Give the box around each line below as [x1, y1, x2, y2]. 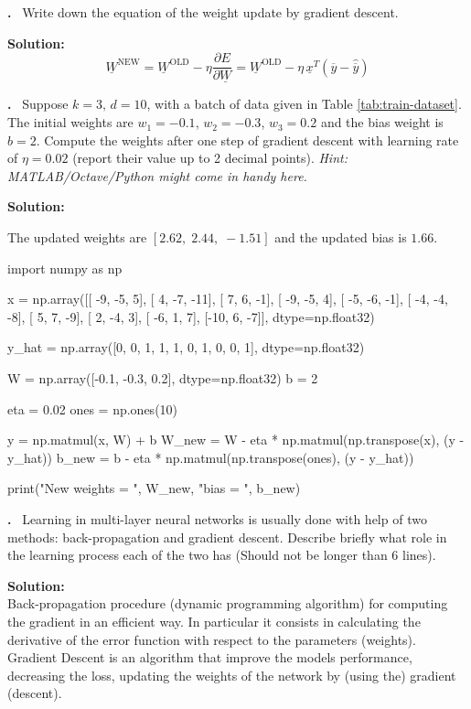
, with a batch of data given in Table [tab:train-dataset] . [146, 94, 462, 113]
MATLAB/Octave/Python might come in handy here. [7, 166, 307, 185]
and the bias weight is [320, 113, 444, 132]
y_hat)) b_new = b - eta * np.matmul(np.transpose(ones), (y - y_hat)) [7, 447, 414, 467]
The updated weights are [7, 228, 147, 247]
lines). [402, 545, 436, 564]
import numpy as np [7, 258, 123, 277]
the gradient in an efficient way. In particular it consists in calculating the [7, 611, 421, 630]
